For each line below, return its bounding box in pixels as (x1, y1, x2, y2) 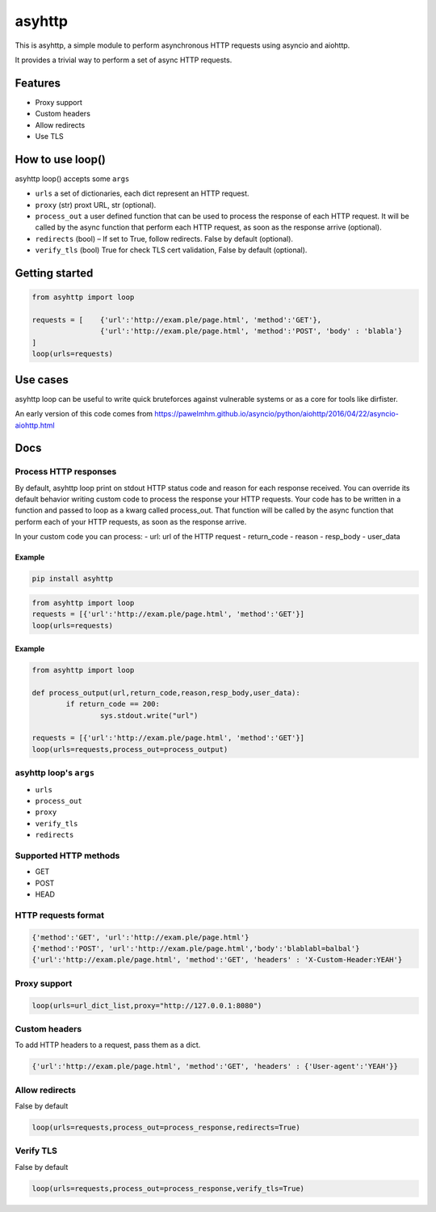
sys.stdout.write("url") (99, 711, 199, 720)
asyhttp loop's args (15, 767, 95, 779)
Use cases (15, 373, 69, 386)
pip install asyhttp (31, 574, 113, 584)
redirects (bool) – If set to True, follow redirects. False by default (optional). (35, 234, 294, 243)
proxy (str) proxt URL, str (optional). (35, 200, 157, 209)
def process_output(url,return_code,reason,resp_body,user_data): (31, 688, 300, 697)
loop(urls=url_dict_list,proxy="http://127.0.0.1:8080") (31, 1001, 262, 1010)
